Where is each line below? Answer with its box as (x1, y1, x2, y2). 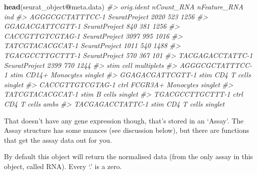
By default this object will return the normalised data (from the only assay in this (4, 151, 253, 162)
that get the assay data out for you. (4, 134, 112, 145)
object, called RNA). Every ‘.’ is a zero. (4, 161, 122, 171)
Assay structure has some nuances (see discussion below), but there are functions (4, 125, 250, 135)
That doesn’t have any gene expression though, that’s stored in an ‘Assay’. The (4, 115, 244, 125)
